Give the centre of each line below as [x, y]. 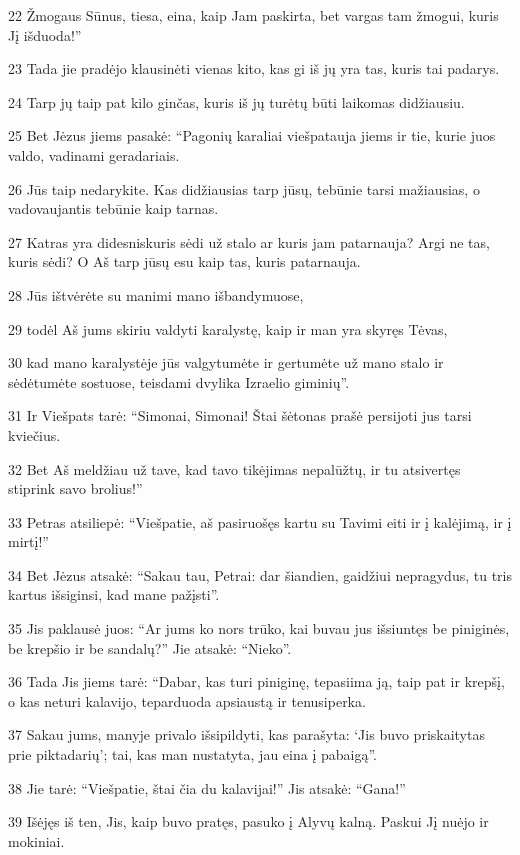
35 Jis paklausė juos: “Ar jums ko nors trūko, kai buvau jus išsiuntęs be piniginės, [259, 628]
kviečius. [34, 434]
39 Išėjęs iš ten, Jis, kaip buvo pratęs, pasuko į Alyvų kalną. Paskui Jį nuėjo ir [248, 821]
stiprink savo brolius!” [75, 488]
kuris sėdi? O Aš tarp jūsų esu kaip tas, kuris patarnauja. [184, 261]
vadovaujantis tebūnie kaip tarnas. [113, 208]
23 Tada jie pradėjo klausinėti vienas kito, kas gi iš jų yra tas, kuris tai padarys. [254, 68]
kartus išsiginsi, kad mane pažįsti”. [114, 594]
